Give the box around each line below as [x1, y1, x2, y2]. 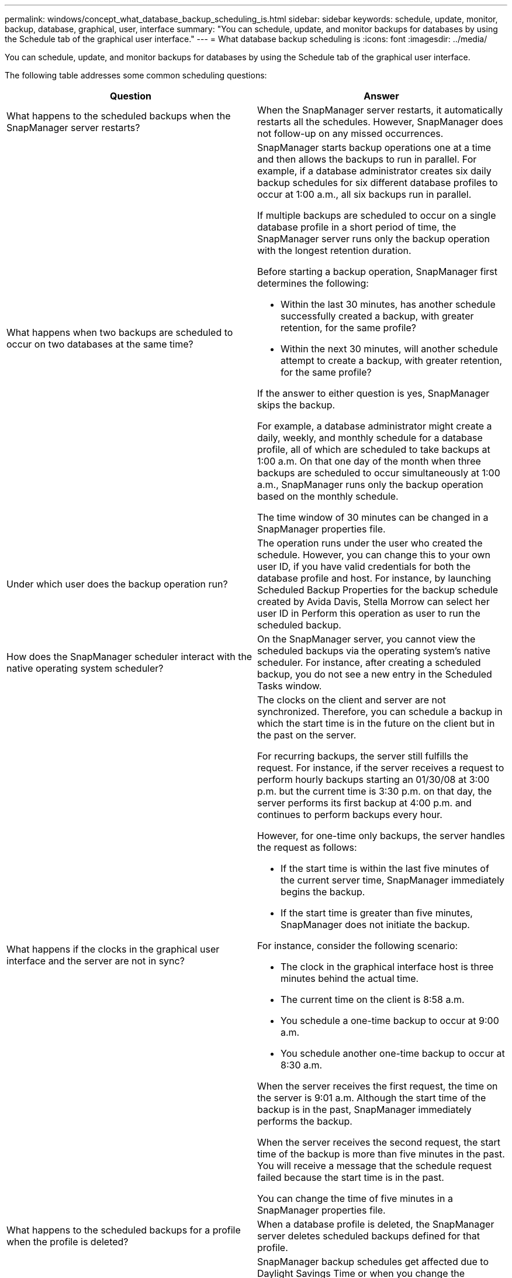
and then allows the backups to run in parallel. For [257, 153, 477, 165]
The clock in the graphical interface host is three [281, 961, 494, 973]
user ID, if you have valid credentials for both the [257, 561, 471, 572]
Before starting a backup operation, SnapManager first [257, 266, 497, 277]
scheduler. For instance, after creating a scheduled [257, 657, 481, 668]
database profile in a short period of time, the [257, 221, 456, 233]
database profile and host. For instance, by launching [257, 572, 492, 584]
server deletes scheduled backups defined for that [257, 1230, 480, 1242]
